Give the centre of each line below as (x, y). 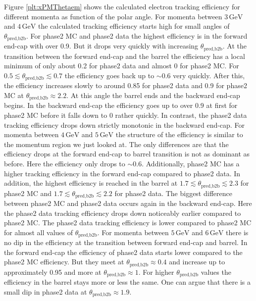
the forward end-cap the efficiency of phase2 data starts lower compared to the (123, 252)
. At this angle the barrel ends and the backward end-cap (153, 95)
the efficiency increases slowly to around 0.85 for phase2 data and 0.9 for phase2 (126, 85)
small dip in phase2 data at (46, 291)
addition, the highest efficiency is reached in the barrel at (91, 183)
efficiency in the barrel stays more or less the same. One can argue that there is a (127, 282)
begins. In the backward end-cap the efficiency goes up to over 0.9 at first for (121, 105)
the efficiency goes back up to (109, 75)
